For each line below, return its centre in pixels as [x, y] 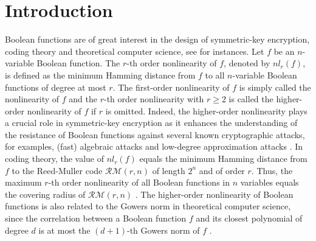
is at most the [64, 230]
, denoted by [247, 63]
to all [215, 75]
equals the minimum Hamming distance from [223, 159]
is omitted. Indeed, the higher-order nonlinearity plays [206, 110]
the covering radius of [45, 194]
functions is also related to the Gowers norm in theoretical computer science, [148, 206]
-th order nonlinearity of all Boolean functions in [139, 182]
